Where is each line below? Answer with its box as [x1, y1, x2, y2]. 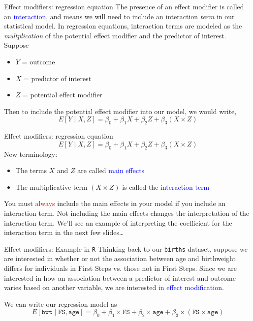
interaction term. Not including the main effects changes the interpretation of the [4, 207, 250, 218]
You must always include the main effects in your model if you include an [4, 198, 226, 208]
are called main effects [77, 165, 145, 175]
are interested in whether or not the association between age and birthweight [4, 253, 236, 263]
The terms [15, 165, 47, 175]
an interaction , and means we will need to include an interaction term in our [4, 11, 235, 21]
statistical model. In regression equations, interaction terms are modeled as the [4, 21, 242, 31]
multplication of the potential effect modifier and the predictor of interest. [4, 30, 226, 40]
